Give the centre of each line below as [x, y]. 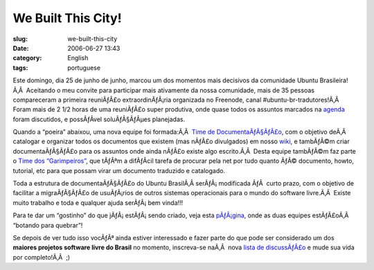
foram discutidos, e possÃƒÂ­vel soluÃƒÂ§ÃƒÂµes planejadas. [99, 119]
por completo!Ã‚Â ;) [42, 257]
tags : [20, 67]
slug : [20, 39]
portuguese [84, 67]
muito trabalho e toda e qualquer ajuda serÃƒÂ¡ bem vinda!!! [98, 202]
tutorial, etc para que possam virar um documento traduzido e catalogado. [119, 170]
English [78, 58]
